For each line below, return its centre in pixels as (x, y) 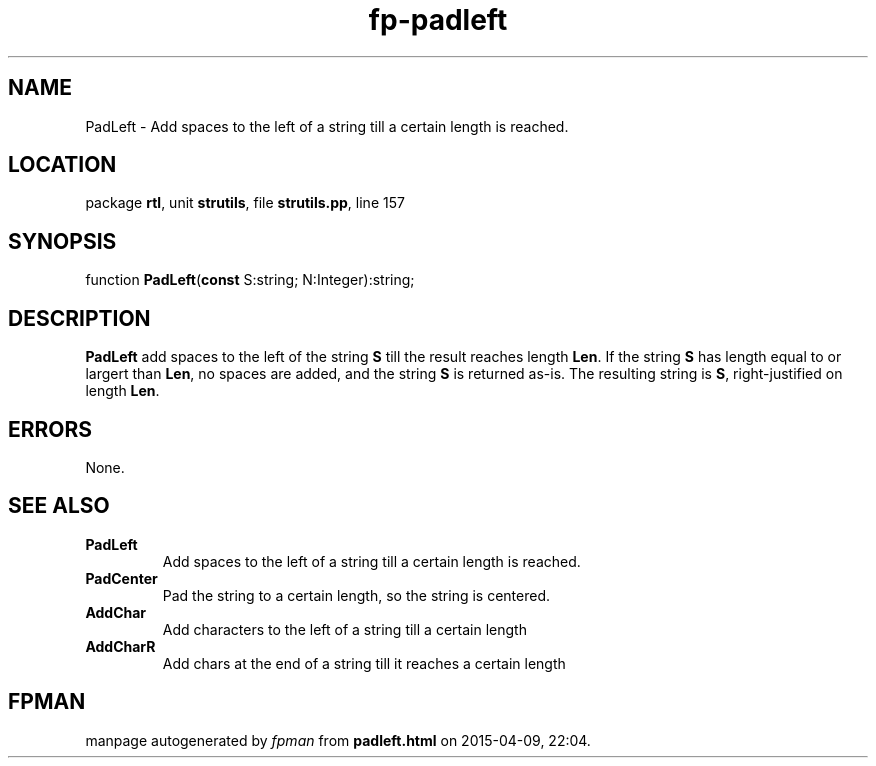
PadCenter (121, 578)
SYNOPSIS (62, 241)
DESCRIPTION (79, 318)
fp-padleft (438, 20)
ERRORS (50, 429)
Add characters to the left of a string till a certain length (344, 629)
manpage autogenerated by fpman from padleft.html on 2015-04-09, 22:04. (338, 740)
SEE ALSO (59, 506)
